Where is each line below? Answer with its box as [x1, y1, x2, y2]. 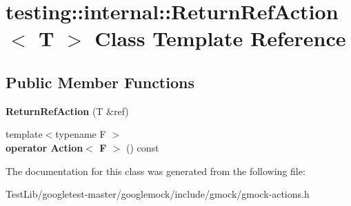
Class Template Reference [94, 24, 346, 52]
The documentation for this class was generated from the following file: [6, 163, 305, 178]
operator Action [6, 140, 83, 154]
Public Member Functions [6, 71, 194, 92]
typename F [55, 127, 106, 141]
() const [126, 140, 159, 154]
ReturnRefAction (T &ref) [6, 103, 129, 118]
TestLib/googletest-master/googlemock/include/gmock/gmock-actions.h [6, 187, 310, 201]
